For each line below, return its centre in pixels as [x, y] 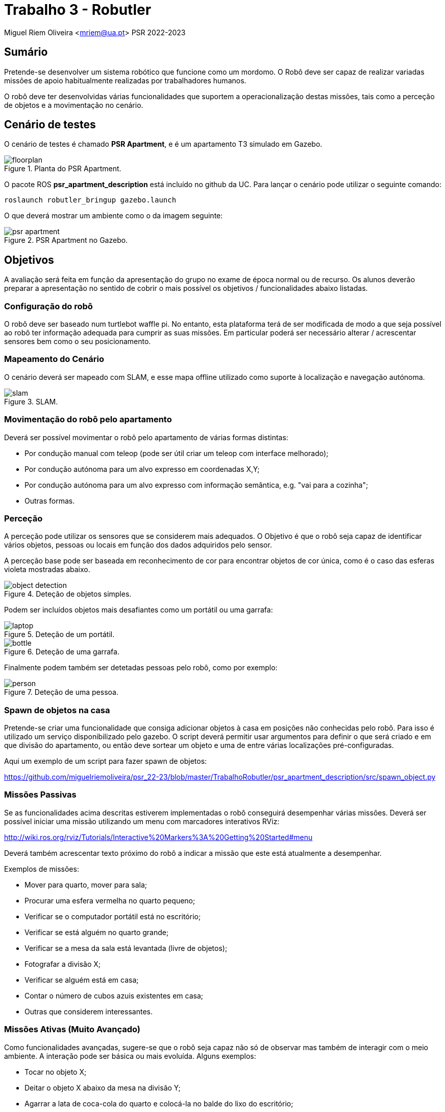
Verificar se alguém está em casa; [82, 980]
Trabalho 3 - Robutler [78, 10]
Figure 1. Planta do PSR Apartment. [63, 169]
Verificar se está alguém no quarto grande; [97, 932]
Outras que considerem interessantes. [89, 1011]
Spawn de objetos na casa [57, 710]
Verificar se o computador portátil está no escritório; [113, 916]
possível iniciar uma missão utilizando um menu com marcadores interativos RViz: [142, 821]
